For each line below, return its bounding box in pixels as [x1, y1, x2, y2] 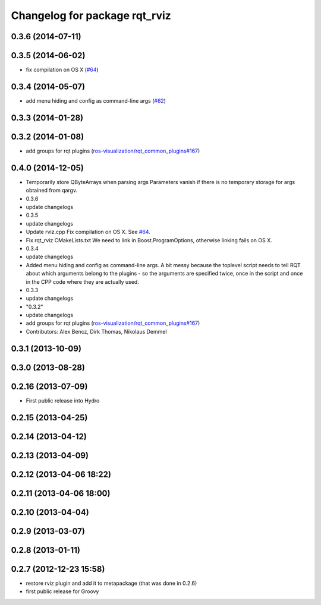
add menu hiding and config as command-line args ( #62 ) [26, 97, 166, 104]
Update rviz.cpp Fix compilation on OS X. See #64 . [26, 229, 151, 236]
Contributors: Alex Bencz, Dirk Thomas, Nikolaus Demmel [26, 328, 167, 335]
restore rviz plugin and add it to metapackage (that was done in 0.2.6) [26, 579, 197, 587]
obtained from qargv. [26, 187, 77, 194]
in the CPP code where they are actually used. [26, 278, 139, 285]
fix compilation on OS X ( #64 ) [26, 66, 99, 74]
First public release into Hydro [26, 397, 100, 404]
